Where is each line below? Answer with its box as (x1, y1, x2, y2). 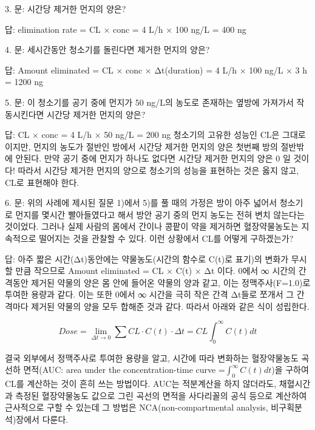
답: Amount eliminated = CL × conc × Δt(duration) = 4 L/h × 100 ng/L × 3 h (5, 63, 308, 76)
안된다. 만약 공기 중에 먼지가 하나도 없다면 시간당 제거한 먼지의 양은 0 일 (15, 152, 291, 165)
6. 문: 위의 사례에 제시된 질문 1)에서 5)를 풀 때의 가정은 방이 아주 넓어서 (5, 196, 277, 209)
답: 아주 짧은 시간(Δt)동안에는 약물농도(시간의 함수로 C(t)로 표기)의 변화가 (5, 252, 289, 265)
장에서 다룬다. (16, 412, 69, 425)
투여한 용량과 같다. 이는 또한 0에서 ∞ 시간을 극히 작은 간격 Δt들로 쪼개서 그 (5, 288, 294, 301)
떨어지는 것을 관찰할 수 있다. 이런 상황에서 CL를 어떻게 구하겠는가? (39, 231, 294, 244)
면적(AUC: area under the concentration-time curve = (23, 363, 225, 376)
